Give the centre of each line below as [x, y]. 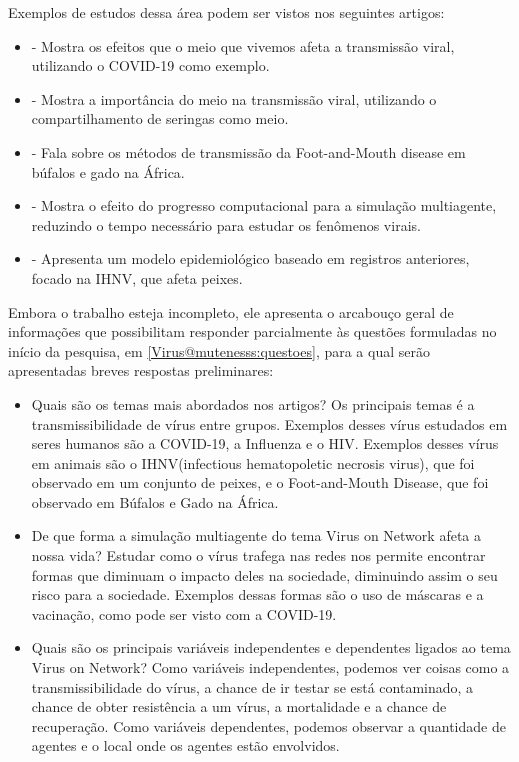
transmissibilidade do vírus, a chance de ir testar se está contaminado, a [252, 686]
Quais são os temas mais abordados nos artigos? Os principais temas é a [253, 403]
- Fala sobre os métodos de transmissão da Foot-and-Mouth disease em [248, 151]
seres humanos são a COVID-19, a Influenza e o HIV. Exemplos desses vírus [265, 443]
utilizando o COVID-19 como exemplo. [150, 65]
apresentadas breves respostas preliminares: [141, 370]
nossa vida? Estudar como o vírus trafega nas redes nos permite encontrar [258, 555]
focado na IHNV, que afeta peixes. [137, 277]
